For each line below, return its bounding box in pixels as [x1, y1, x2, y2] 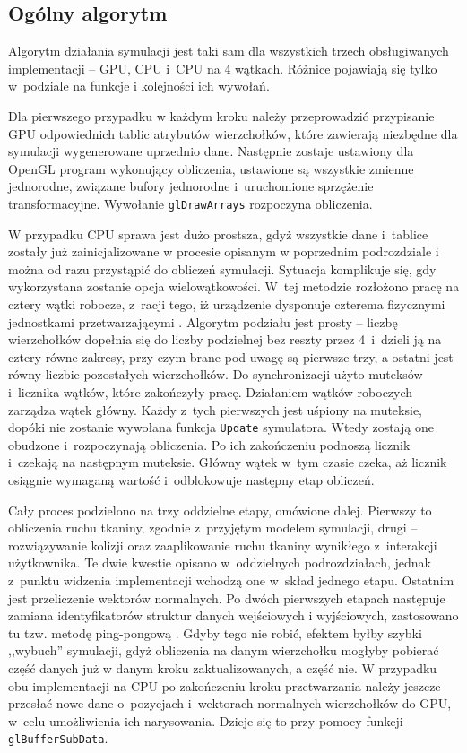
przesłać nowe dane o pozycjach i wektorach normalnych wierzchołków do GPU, [8, 694, 452, 713]
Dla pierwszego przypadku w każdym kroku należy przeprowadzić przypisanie [8, 106, 435, 125]
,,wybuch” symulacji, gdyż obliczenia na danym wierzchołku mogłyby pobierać [8, 641, 439, 660]
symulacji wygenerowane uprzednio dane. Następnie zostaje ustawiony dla [8, 142, 414, 160]
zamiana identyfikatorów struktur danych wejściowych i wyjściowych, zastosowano [8, 606, 459, 625]
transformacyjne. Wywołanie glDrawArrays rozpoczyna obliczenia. [8, 194, 373, 212]
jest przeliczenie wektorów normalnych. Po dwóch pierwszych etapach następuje [8, 588, 445, 607]
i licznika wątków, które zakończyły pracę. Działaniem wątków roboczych [8, 382, 413, 401]
